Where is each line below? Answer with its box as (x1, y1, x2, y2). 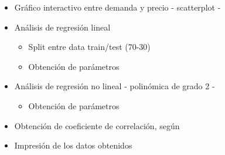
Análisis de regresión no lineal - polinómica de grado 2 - (14, 80, 215, 92)
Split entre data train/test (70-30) (28, 41, 151, 53)
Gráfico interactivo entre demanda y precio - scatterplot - (14, 1, 221, 13)
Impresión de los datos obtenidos (14, 139, 132, 151)
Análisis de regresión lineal (14, 21, 111, 33)
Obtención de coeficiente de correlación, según (14, 119, 180, 132)
